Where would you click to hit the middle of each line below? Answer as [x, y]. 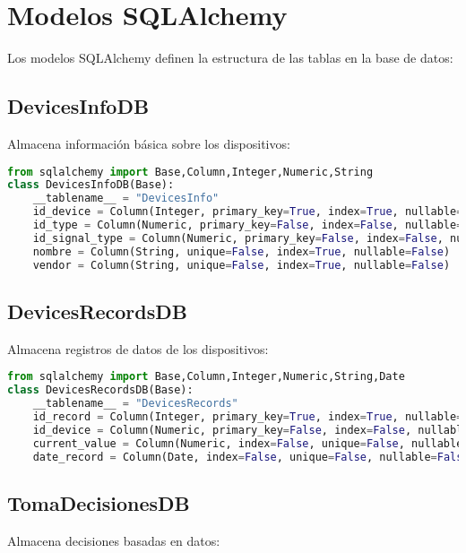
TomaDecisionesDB [99, 502]
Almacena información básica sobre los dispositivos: [149, 143]
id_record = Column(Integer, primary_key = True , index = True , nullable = [248, 416]
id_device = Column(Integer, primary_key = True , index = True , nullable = [248, 212]
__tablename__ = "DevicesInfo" [126, 199]
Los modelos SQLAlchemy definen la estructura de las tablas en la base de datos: [230, 58]
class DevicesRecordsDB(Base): [100, 390]
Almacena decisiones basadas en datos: [114, 540]
